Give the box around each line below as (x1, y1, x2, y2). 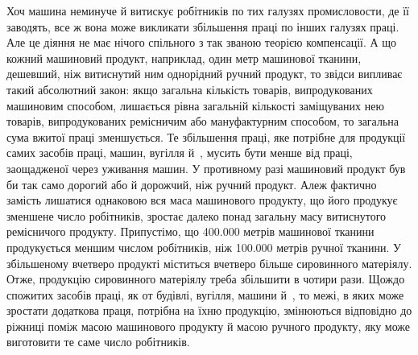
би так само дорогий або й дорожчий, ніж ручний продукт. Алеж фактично (6, 175, 377, 192)
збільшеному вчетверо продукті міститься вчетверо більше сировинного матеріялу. (6, 254, 412, 271)
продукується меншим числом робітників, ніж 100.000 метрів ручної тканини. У (6, 238, 402, 255)
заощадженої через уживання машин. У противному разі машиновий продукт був (6, 159, 406, 176)
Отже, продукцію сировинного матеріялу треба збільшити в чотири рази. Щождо (6, 270, 405, 287)
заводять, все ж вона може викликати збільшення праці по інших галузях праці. (6, 18, 399, 35)
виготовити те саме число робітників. (6, 333, 190, 350)
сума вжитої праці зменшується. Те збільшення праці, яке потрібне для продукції (6, 128, 406, 145)
